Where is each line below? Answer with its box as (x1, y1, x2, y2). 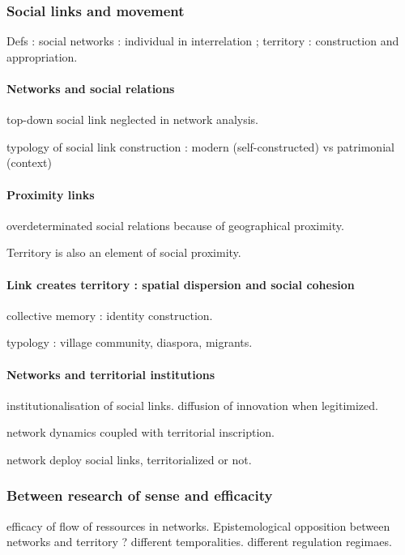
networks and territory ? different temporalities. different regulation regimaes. (6, 533, 392, 550)
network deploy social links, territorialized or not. (6, 450, 252, 467)
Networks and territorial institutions (6, 365, 215, 382)
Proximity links (6, 186, 95, 203)
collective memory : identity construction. (6, 306, 213, 323)
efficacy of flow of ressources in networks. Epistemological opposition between (6, 517, 390, 534)
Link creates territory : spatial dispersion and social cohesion (6, 275, 355, 292)
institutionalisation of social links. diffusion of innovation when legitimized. (6, 396, 378, 413)
